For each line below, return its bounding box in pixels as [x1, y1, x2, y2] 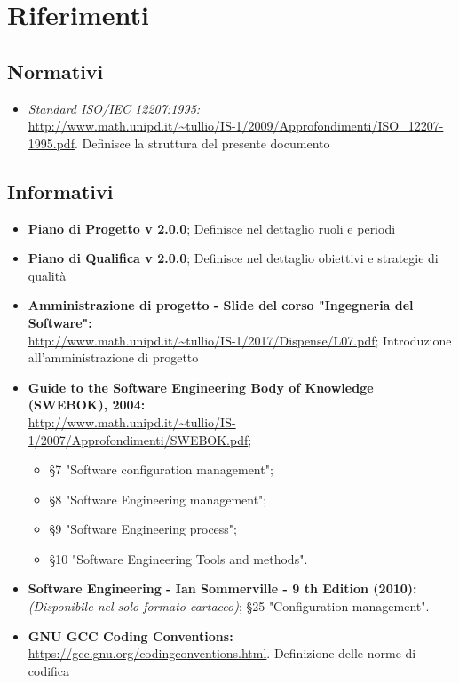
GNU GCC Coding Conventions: [28, 626, 233, 645]
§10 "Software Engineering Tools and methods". [49, 549, 308, 568]
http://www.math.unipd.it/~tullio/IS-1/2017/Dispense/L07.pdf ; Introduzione [28, 330, 452, 349]
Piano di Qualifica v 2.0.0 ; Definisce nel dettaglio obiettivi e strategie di [28, 249, 439, 267]
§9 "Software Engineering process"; [49, 520, 237, 538]
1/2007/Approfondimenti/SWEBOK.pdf [28, 430, 249, 449]
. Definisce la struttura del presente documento [74, 133, 330, 152]
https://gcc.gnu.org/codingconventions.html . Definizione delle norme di [28, 644, 416, 663]
